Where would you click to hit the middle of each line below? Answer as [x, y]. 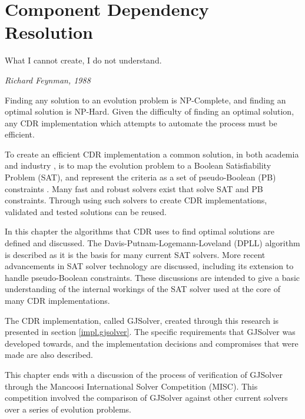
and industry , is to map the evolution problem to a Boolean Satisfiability [138, 165]
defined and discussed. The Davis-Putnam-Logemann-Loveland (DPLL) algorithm [152, 243]
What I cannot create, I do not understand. [83, 60]
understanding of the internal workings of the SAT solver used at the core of [142, 289]
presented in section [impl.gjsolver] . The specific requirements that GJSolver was [150, 332]
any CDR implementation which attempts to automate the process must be [141, 123]
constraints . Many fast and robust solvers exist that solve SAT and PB [134, 188]
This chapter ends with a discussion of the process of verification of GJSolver [144, 374]
